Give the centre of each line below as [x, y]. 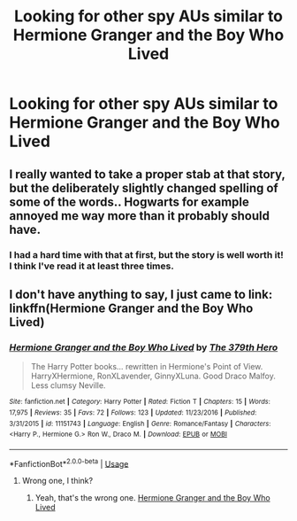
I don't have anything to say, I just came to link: [141, 294]
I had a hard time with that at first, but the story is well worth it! [147, 254]
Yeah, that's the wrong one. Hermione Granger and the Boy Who [153, 498]
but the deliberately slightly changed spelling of [144, 188]
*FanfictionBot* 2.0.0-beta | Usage [69, 463]
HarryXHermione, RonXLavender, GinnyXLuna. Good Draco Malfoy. [153, 376]
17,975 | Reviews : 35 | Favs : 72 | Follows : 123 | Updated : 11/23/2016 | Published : [133, 412]
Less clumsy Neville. [68, 385]
